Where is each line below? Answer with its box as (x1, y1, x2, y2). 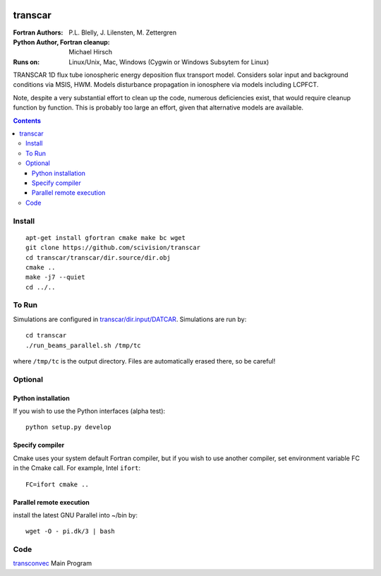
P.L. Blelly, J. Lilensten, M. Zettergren (68, 28, 176, 37)
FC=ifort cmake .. (25, 480, 90, 488)
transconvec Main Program (13, 559, 92, 568)
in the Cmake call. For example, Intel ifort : (13, 464, 141, 472)
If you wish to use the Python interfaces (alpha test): (13, 407, 166, 415)
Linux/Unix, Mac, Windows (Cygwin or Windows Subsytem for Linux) (68, 57, 270, 66)
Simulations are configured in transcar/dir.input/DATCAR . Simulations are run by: (13, 315, 247, 323)
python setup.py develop (25, 424, 111, 431)
